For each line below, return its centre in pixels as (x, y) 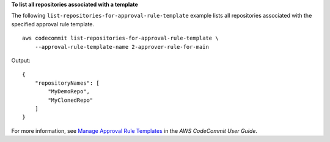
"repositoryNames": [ (67, 83)
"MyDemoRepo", (69, 92)
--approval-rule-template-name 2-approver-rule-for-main (122, 47)
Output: (21, 60)
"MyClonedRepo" (71, 100)
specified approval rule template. (53, 24)
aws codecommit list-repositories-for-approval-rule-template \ (121, 38)
